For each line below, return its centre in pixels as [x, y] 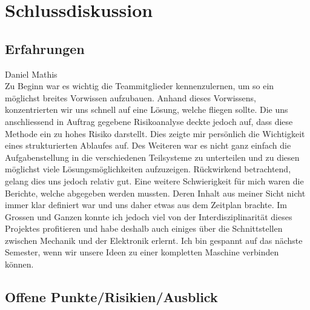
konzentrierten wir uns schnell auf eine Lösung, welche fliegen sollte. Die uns [147, 110]
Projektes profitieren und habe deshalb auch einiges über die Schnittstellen [144, 228]
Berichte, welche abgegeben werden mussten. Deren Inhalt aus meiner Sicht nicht [155, 193]
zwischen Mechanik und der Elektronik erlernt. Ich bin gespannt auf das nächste [154, 240]
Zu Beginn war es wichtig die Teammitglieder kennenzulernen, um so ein [140, 86]
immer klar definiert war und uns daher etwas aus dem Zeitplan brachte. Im [146, 205]
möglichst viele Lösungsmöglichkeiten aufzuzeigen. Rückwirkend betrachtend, [148, 169]
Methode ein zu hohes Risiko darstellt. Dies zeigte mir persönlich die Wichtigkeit [155, 133]
